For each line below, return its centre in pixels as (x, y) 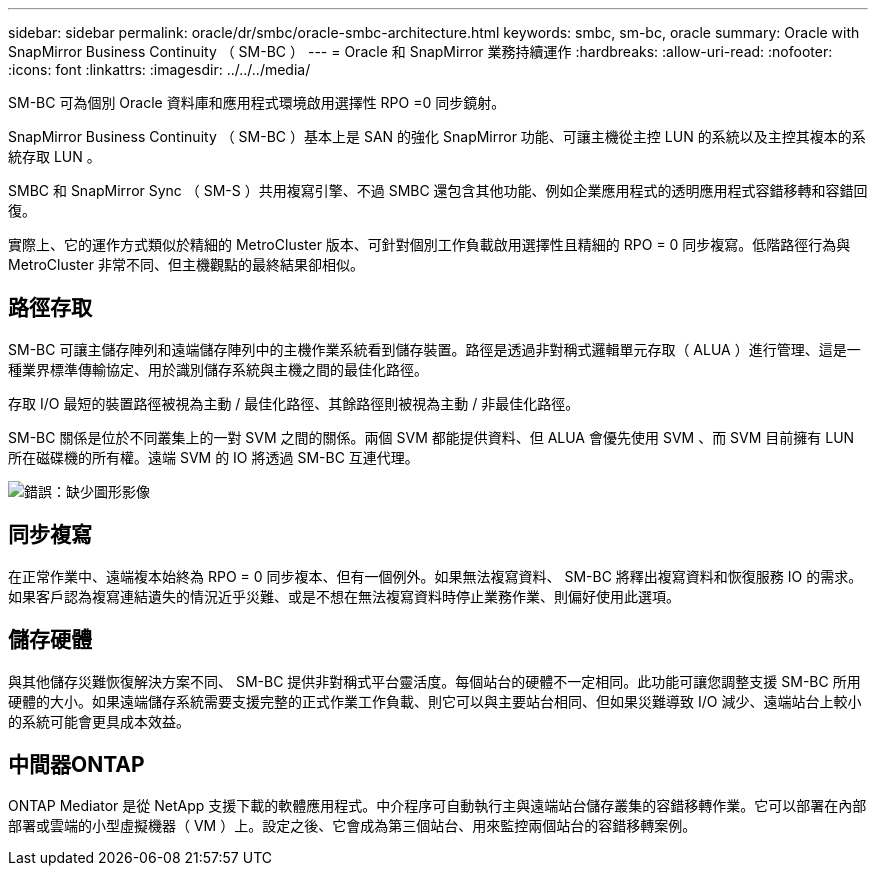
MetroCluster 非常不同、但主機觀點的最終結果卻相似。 (186, 264)
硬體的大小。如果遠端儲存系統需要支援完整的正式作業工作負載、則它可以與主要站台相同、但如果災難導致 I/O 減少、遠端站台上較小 (435, 701)
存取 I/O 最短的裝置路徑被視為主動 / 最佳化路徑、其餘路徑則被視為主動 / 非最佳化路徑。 (294, 403)
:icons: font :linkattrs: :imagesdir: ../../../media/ (159, 69)
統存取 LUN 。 (54, 156)
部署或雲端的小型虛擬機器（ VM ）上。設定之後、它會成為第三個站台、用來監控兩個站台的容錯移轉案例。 (352, 826)
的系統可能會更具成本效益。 (99, 721)
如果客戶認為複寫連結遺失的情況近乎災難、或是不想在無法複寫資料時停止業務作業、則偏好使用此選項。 (344, 596)
